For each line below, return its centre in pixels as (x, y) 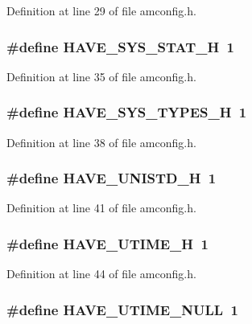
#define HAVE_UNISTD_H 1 (112, 178)
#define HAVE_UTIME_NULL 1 (122, 309)
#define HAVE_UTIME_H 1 (107, 243)
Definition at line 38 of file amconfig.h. (101, 142)
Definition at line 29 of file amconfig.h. (101, 10)
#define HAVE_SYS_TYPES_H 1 (127, 112)
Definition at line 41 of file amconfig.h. (101, 208)
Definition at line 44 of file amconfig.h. (101, 274)
